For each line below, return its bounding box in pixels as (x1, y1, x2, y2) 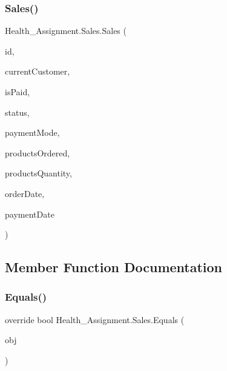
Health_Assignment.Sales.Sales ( (5, 24, 127, 37)
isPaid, (5, 85, 30, 98)
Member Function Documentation (5, 258, 223, 276)
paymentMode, (5, 126, 60, 139)
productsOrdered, (5, 146, 70, 159)
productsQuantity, (5, 167, 72, 179)
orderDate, (5, 187, 45, 199)
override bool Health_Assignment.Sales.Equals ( (5, 313, 185, 326)
